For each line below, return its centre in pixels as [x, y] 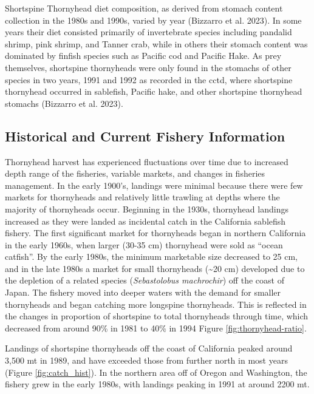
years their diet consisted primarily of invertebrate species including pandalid [148, 32]
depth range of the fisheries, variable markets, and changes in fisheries [135, 173]
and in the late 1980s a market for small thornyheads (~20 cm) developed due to [155, 268]
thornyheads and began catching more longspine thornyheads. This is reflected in [156, 304]
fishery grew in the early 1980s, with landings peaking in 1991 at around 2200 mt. [157, 384]
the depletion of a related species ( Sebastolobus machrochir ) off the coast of [145, 280]
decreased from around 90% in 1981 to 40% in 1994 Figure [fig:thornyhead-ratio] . [156, 328]
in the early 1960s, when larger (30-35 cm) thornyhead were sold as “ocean [144, 244]
